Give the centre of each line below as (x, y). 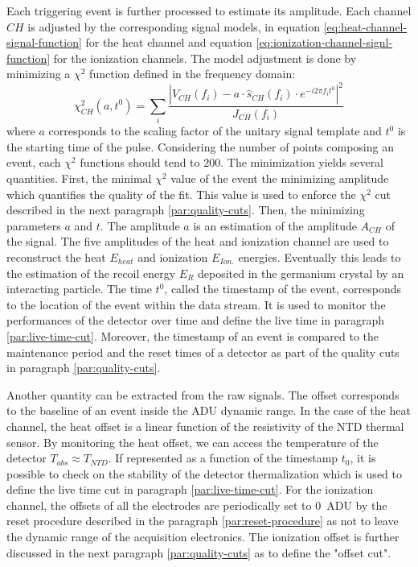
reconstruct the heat (56, 257)
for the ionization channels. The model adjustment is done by (205, 58)
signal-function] (44, 42)
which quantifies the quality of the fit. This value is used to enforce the (181, 194)
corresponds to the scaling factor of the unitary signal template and (215, 131)
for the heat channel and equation (169, 42)
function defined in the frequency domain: (193, 74)
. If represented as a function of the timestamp (223, 458)
